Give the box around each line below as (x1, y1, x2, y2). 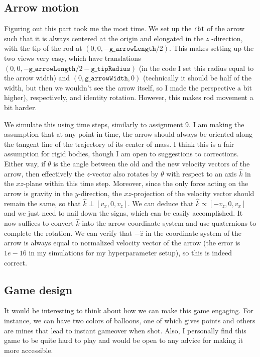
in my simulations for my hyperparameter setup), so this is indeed (29, 247, 232, 257)
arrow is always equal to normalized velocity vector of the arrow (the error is (4, 237, 240, 248)
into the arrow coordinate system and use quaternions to (82, 218, 256, 228)
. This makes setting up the (169, 43, 254, 53)
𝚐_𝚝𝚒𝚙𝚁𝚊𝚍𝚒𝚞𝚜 (91, 65, 131, 72)
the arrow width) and (4, 72, 70, 83)
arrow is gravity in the (4, 188, 73, 198)
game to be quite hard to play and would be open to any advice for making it (4, 335, 243, 345)
